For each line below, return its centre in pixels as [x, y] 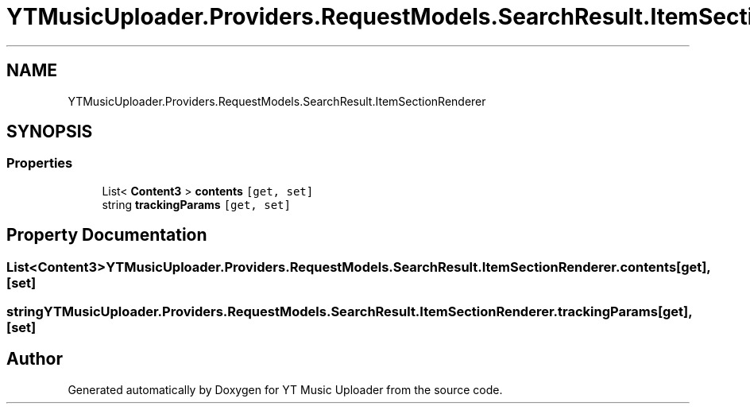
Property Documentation [107, 235]
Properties [40, 163]
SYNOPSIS [50, 132]
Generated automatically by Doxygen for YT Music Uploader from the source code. [285, 389]
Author [35, 359]
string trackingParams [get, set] [196, 204]
